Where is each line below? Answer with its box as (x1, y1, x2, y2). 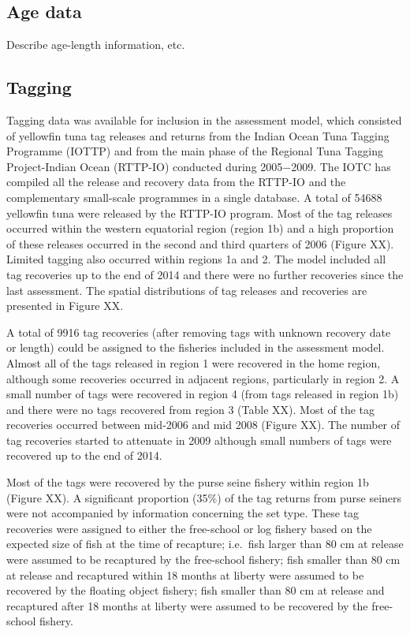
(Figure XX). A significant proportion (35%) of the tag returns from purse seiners (6, 489, 402, 505)
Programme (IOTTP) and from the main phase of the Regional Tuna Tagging (6, 143, 383, 159)
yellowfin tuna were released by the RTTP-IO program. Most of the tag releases (6, 204, 393, 221)
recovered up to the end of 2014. (6, 447, 162, 464)
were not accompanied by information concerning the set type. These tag (6, 505, 360, 521)
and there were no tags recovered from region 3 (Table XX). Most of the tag (6, 401, 375, 417)
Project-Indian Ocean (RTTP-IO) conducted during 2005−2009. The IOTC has (6, 158, 391, 174)
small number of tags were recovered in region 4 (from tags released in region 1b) (6, 386, 399, 402)
